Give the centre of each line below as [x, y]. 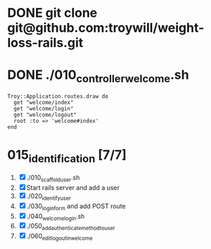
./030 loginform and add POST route [76, 207]
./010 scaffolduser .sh [53, 179]
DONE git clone [52, 13]
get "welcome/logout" [45, 115]
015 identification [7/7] [67, 156]
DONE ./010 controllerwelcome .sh [98, 76]
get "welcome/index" [44, 102]
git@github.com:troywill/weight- [106, 28]
